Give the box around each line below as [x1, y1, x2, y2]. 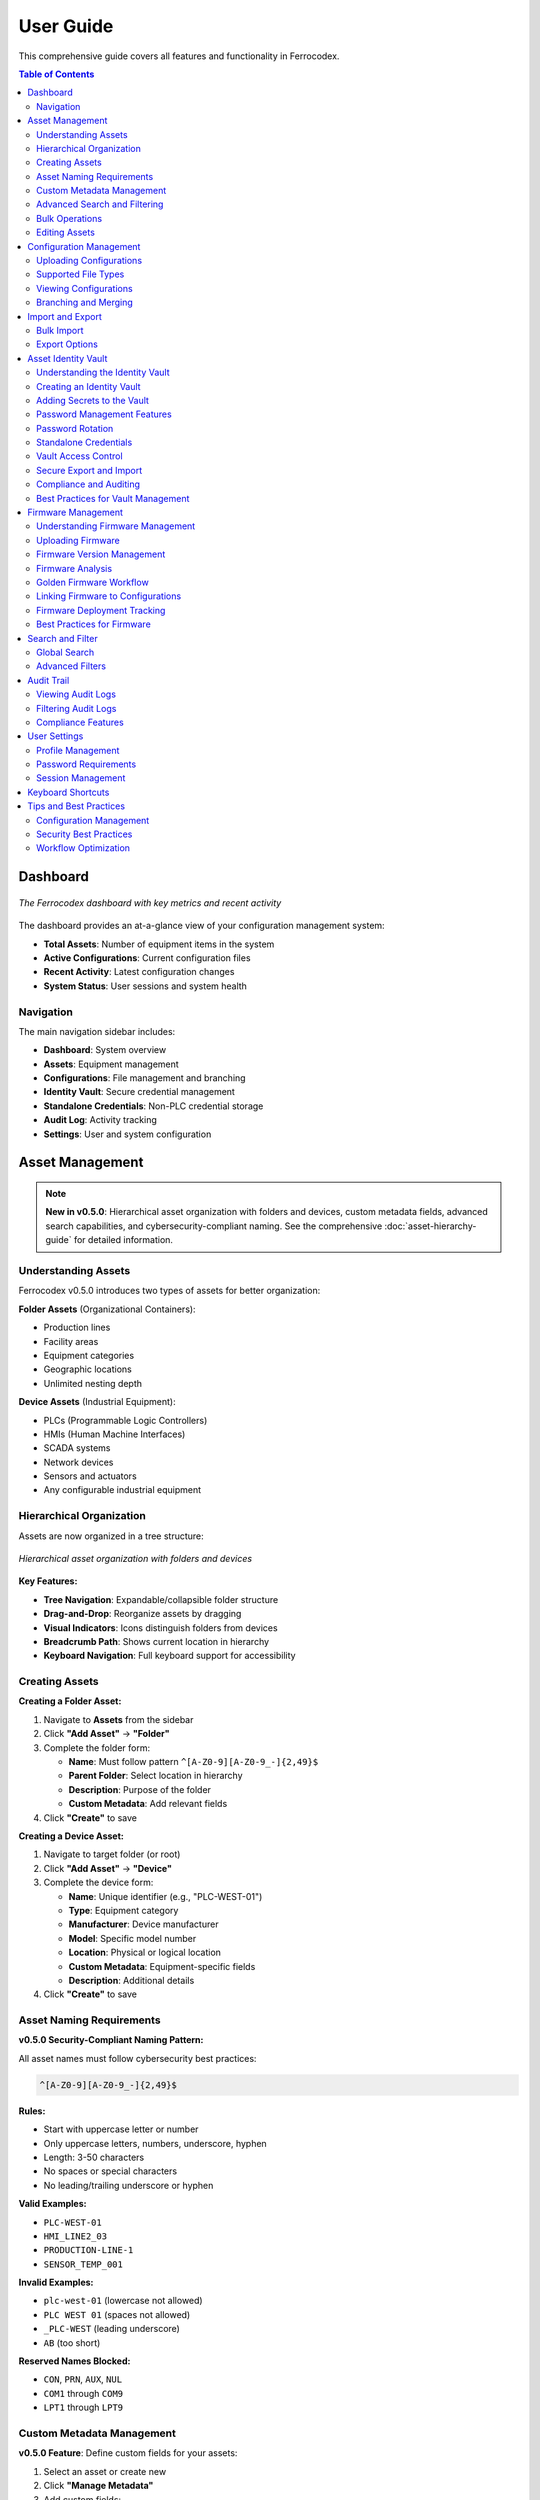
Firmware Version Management [36, 548, 166, 560]
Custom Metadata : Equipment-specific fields [68, 1960, 256, 1972]
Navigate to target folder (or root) [43, 1848, 181, 1860]
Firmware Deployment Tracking [36, 604, 166, 616]
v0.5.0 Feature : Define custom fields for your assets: [18, 2447, 238, 2459]
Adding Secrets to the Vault [36, 394, 150, 406]
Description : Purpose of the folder [68, 1783, 212, 1795]
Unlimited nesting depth [43, 1377, 142, 1389]
